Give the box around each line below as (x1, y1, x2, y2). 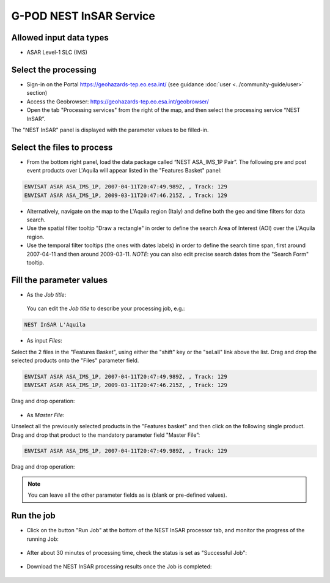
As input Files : (26, 337, 62, 344)
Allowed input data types (11, 32, 109, 43)
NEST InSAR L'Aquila (24, 321, 86, 329)
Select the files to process (11, 142, 113, 152)
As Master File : (26, 411, 65, 418)
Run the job (11, 511, 56, 521)
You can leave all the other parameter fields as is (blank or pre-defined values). (28, 491, 227, 499)
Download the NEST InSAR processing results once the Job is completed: (26, 563, 212, 570)
